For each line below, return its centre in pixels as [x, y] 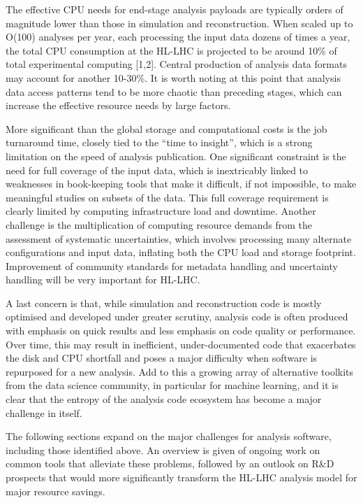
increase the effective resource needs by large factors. [118, 105]
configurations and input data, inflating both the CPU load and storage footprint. [181, 252]
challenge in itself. [44, 412]
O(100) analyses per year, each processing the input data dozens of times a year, [178, 37]
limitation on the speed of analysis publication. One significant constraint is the [176, 156]
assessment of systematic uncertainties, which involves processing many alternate [179, 238]
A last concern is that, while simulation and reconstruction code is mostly [164, 303]
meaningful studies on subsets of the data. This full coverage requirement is [167, 197]
